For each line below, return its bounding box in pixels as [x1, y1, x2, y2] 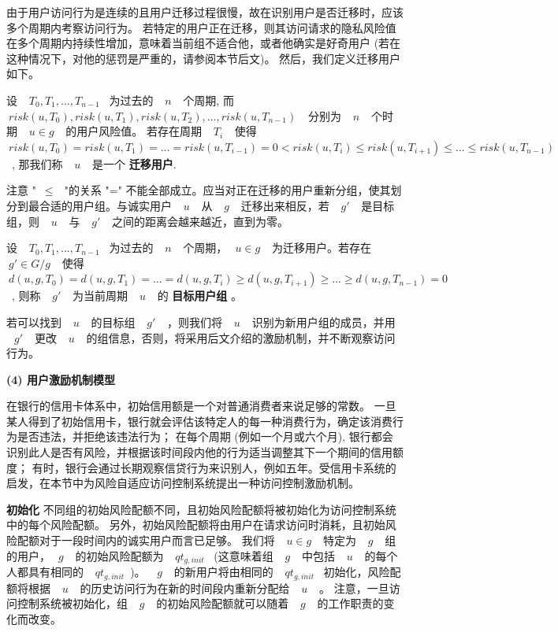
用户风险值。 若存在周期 [76, 123, 202, 139]
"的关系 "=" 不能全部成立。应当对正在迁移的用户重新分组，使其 [64, 182, 391, 198]
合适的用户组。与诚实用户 [39, 197, 172, 213]
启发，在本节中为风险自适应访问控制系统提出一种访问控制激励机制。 [6, 475, 359, 491]
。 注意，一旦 [319, 579, 389, 596]
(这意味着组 [214, 547, 273, 564]
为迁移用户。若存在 [272, 239, 372, 256]
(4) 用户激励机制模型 [6, 371, 115, 387]
